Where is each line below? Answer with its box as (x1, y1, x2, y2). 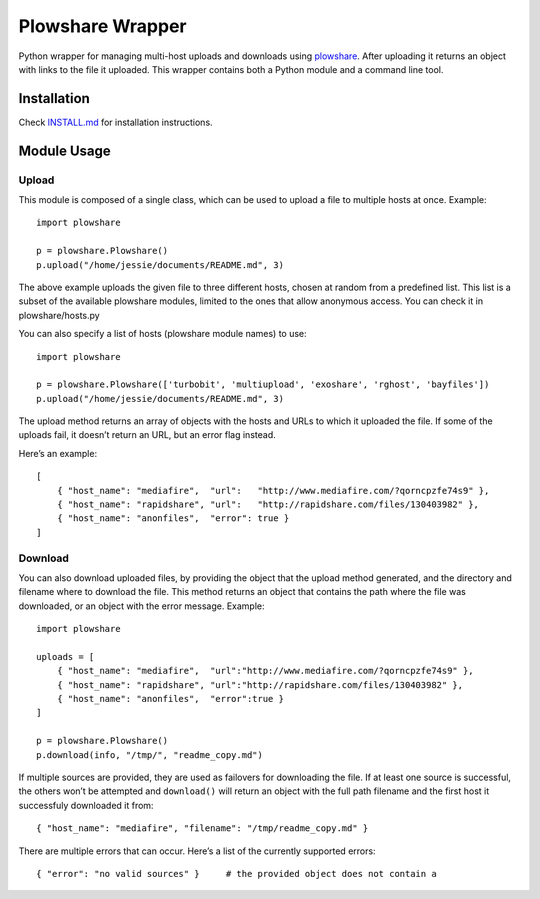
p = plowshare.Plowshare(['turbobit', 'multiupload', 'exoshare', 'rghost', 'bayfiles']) (36, 379, 490, 390)
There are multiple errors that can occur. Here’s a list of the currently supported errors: (18, 845, 376, 857)
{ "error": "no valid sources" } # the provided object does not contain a (36, 868, 437, 879)
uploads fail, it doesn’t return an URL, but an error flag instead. (18, 429, 276, 441)
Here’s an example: (18, 447, 98, 459)
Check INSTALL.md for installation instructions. (18, 116, 214, 128)
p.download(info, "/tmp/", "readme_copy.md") (36, 749, 264, 760)
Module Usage (18, 142, 112, 159)
